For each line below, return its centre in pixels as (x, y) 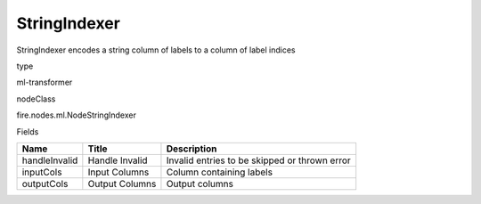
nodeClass (36, 99)
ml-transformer (45, 82)
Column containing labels (220, 172)
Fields (28, 131)
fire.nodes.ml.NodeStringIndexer (77, 115)
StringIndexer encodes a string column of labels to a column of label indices (156, 50)
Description (192, 149)
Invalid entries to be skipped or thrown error (258, 160)
